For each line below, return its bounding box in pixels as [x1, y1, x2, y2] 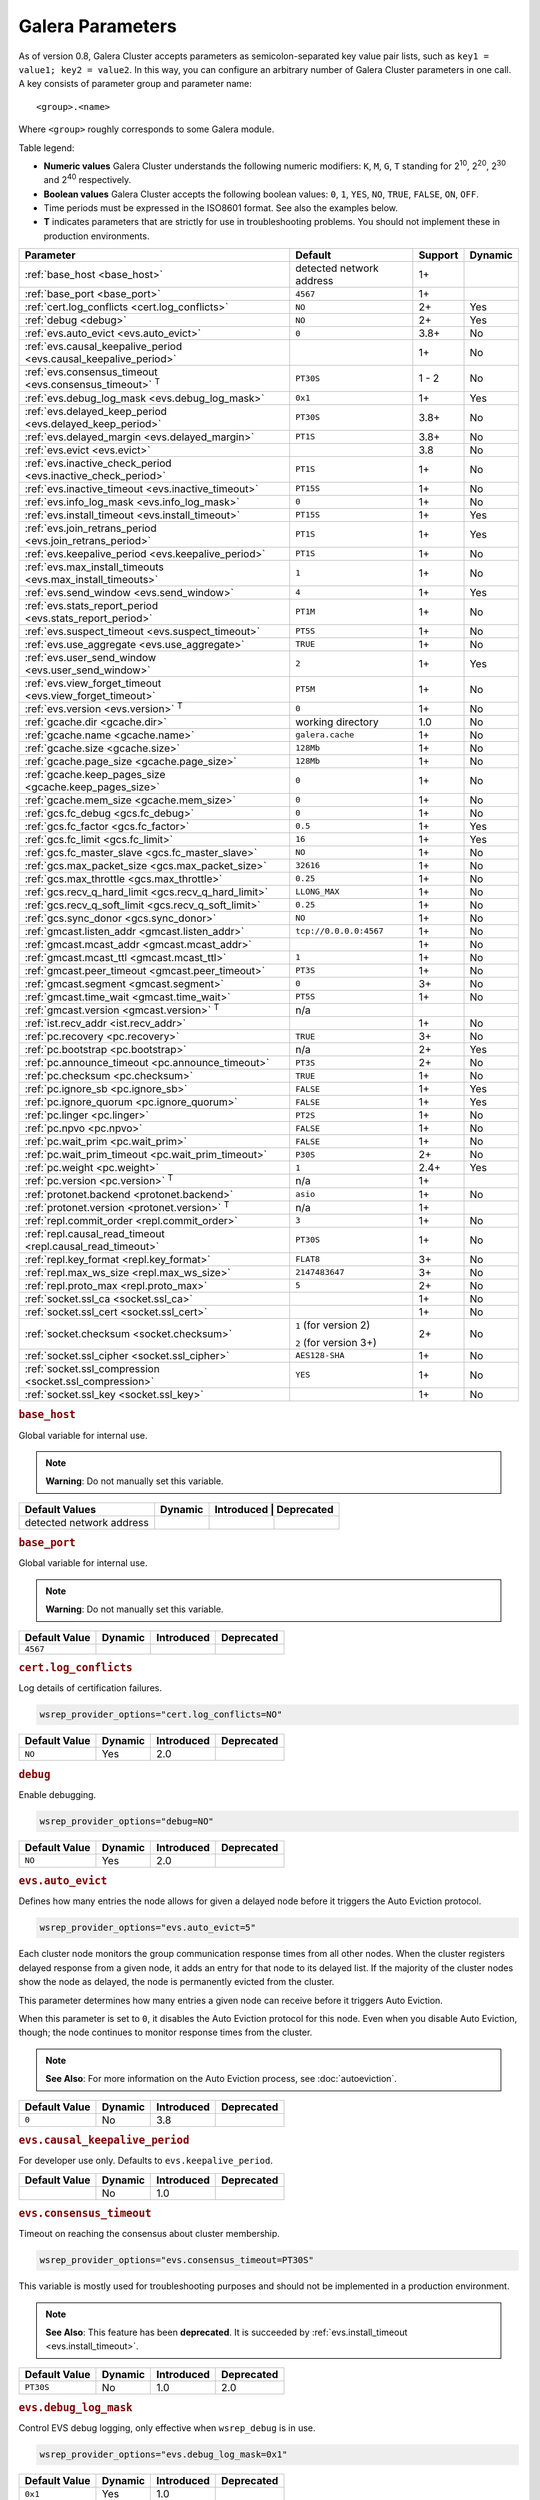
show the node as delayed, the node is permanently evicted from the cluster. [18, 1976, 335, 1988]
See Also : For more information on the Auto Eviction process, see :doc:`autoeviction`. [45, 2073, 397, 2085]
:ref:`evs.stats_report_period [24, 598, 159, 612]
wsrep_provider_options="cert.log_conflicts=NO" [39, 1709, 283, 1720]
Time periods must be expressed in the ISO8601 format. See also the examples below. [43, 202, 399, 214]
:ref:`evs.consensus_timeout [24, 365, 158, 379]
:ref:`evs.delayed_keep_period [24, 404, 167, 418]
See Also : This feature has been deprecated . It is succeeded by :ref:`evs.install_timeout [45, 2326, 408, 2338]
